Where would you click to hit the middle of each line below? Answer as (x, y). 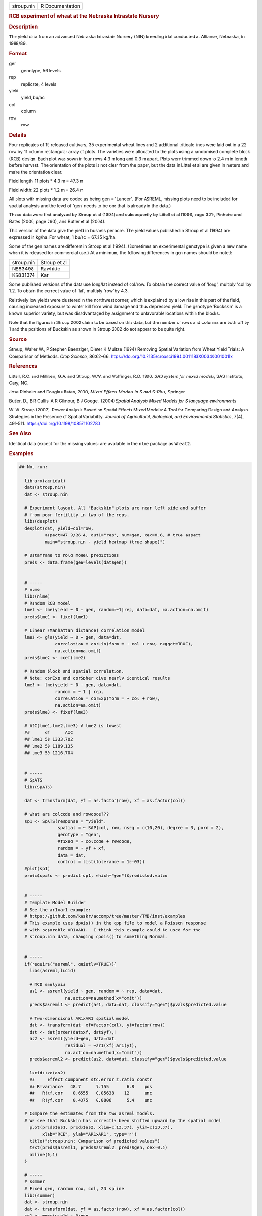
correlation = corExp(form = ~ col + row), (107, 698)
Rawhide (50, 268)
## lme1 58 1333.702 (49, 739)
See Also (20, 433)
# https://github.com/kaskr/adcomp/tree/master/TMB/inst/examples (105, 916)
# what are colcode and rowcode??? (67, 814)
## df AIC (49, 733)
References (23, 366)
